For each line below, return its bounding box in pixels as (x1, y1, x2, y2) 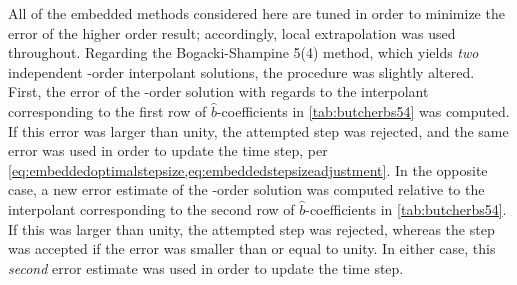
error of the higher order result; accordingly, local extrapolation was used (8, 22, 456, 43)
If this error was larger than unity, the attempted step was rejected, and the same (8, 120, 509, 141)
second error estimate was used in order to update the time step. (8, 257, 404, 278)
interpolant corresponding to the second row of (8, 198, 295, 219)
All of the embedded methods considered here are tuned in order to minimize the (8, 3, 505, 23)
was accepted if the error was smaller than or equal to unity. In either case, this (8, 238, 496, 259)
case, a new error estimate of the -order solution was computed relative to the (8, 179, 485, 200)
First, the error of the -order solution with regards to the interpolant (8, 81, 429, 102)
